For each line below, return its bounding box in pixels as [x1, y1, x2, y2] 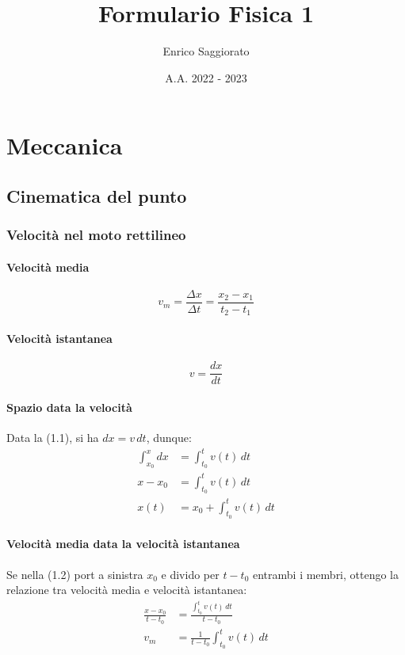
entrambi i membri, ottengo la [252, 566, 399, 582]
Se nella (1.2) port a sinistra [6, 566, 143, 582]
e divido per [161, 566, 220, 582]
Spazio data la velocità [6, 398, 132, 415]
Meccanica [6, 129, 123, 162]
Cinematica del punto [6, 183, 187, 208]
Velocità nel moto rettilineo [6, 225, 186, 245]
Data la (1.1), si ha [6, 429, 99, 446]
